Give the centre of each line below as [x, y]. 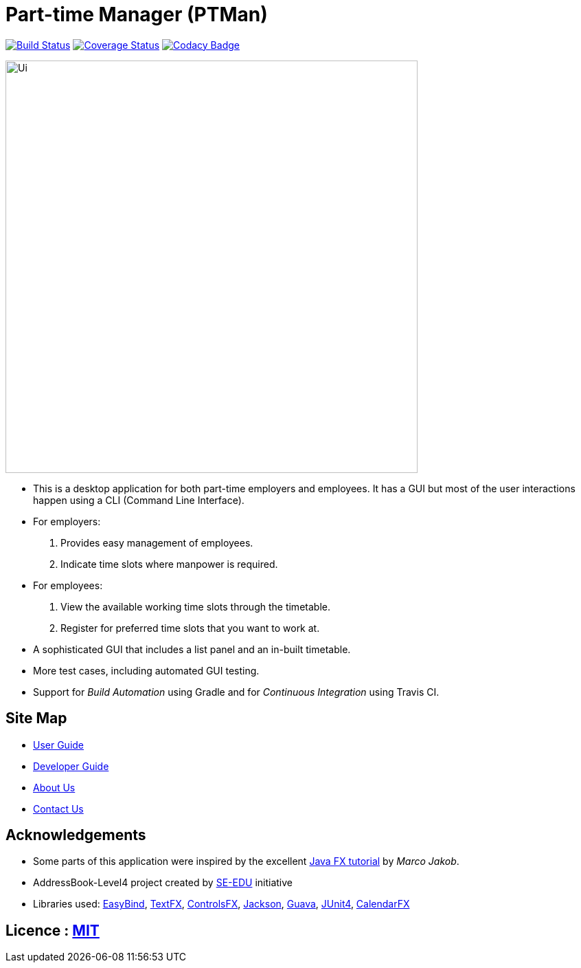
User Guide [59, 745]
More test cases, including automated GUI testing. [146, 670]
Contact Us [58, 808]
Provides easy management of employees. [157, 542]
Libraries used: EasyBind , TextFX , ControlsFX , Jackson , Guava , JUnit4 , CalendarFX [221, 904]
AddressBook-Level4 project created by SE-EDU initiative [163, 883]
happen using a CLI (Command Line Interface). [139, 500]
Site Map [36, 718]
